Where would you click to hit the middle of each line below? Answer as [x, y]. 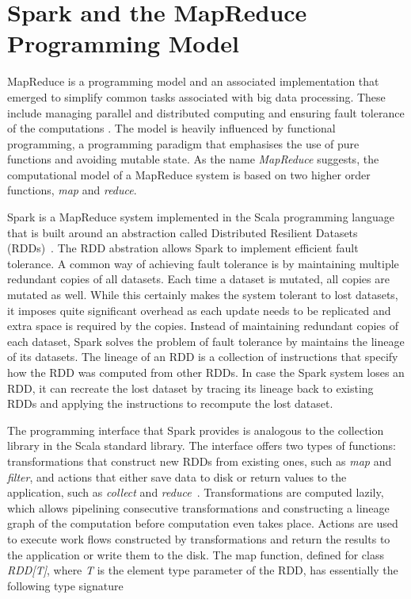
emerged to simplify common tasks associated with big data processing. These [196, 96]
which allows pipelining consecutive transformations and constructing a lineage [198, 507]
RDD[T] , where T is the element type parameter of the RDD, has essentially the [203, 570]
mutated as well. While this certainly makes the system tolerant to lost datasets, [203, 295]
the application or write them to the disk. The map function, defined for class [196, 554]
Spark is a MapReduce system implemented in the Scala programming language [201, 217]
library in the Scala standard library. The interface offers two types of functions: [202, 445]
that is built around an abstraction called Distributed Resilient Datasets [183, 232]
